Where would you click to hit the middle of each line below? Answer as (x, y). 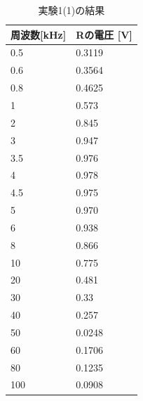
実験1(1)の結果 (71, 10)
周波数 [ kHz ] (39, 34)
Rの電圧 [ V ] (104, 34)
